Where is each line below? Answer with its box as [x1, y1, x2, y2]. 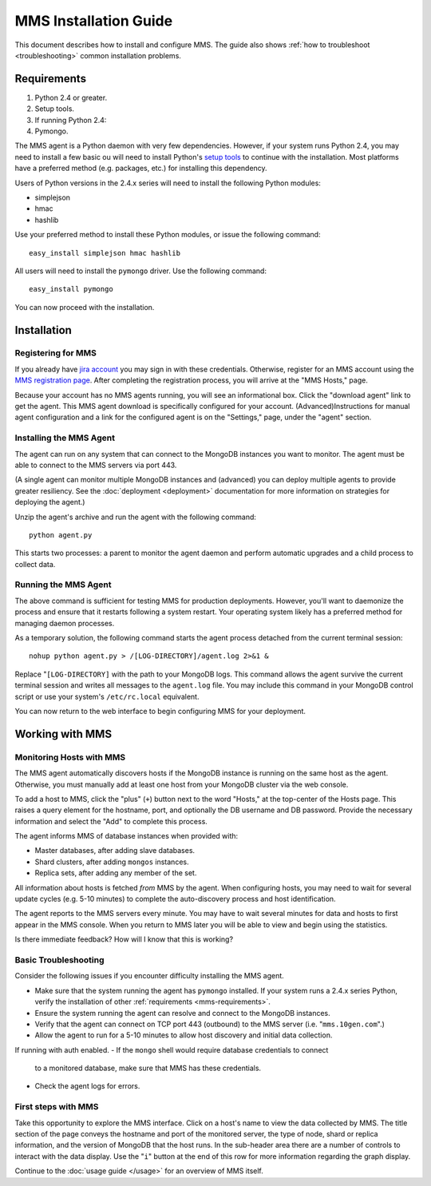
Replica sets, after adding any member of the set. [34, 868, 197, 878]
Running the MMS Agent [14, 579, 112, 590]
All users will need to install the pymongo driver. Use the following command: [14, 266, 267, 276]
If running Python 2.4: [34, 115, 107, 125]
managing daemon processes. [14, 618, 115, 628]
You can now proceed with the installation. [14, 302, 155, 311]
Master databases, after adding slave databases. [34, 846, 196, 855]
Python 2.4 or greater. [34, 93, 108, 102]
